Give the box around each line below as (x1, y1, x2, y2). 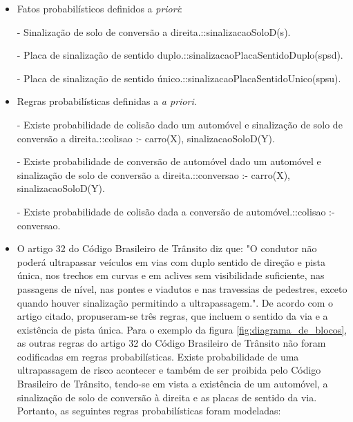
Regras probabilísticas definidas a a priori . (17, 94, 197, 108)
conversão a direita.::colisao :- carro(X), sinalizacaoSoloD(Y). (17, 131, 275, 145)
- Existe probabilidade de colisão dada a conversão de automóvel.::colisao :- (17, 204, 335, 218)
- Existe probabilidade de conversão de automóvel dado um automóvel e (17, 154, 321, 169)
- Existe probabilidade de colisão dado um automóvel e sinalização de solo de (17, 117, 343, 131)
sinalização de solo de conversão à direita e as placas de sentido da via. (17, 390, 317, 404)
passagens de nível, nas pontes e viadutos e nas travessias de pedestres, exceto (17, 281, 347, 296)
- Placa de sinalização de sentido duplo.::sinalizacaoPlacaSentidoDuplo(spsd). (17, 48, 343, 62)
